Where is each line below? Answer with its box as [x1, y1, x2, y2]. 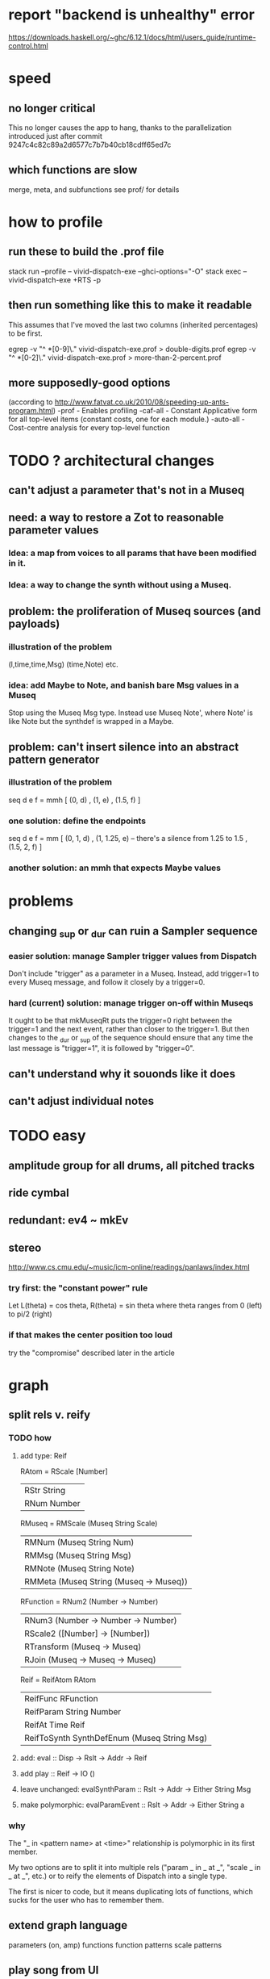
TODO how [8, 1433, 52, 1444]
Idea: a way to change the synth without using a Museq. [8, 579, 232, 591]
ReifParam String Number [23, 1705, 122, 1717]
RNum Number [23, 1497, 81, 1508]
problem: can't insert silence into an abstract [8, 740, 239, 754]
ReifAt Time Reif [23, 1719, 85, 1730]
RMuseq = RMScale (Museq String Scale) [19, 1518, 158, 1528]
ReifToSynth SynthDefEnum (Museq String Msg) [23, 1732, 208, 1743]
